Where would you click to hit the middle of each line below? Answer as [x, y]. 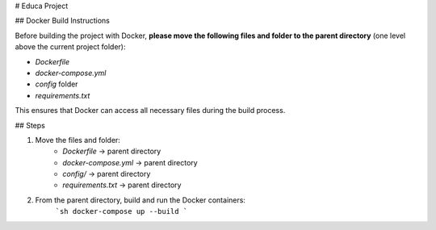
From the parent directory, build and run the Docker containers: [140, 200]
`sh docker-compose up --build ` [122, 211]
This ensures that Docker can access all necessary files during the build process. [150, 111]
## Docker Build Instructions [63, 21]
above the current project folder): [70, 47]
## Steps [30, 125]
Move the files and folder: [78, 140]
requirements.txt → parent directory [122, 185]
